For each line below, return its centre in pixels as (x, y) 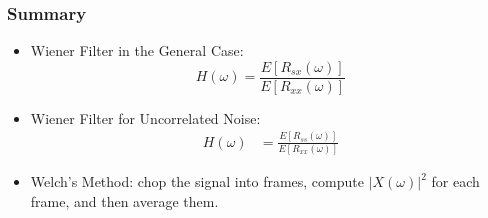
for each (455, 181)
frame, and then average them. (124, 200)
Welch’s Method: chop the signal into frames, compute (197, 181)
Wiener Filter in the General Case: (137, 50)
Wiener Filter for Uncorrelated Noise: (145, 117)
